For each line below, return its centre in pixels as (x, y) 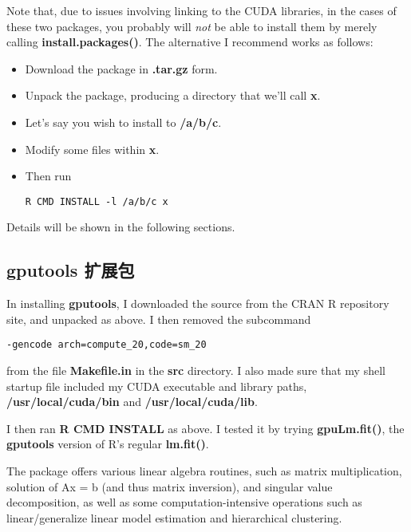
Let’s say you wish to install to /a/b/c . (123, 122)
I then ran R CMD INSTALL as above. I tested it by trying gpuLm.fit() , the (205, 428)
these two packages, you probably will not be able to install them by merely (192, 26)
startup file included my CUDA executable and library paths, (157, 386)
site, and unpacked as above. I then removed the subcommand (159, 319)
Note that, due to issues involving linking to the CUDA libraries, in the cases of (202, 10)
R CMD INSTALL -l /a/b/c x (97, 201)
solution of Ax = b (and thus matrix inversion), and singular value (170, 486)
